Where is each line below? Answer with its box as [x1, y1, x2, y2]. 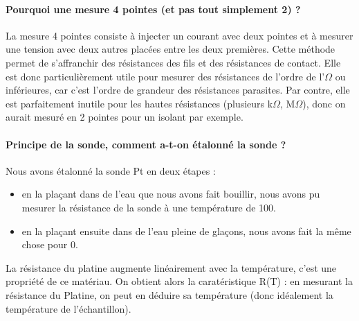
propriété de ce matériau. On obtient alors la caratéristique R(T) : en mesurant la [6, 274, 353, 288]
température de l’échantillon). [6, 301, 131, 315]
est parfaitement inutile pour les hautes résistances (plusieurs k [6, 96, 273, 110]
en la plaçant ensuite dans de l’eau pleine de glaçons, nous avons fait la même [21, 223, 351, 238]
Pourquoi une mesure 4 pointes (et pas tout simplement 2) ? [6, 1, 301, 16]
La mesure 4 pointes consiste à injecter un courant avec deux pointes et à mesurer [6, 28, 353, 42]
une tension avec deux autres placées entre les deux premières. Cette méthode [6, 42, 335, 56]
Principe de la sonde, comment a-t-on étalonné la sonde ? [6, 137, 286, 151]
